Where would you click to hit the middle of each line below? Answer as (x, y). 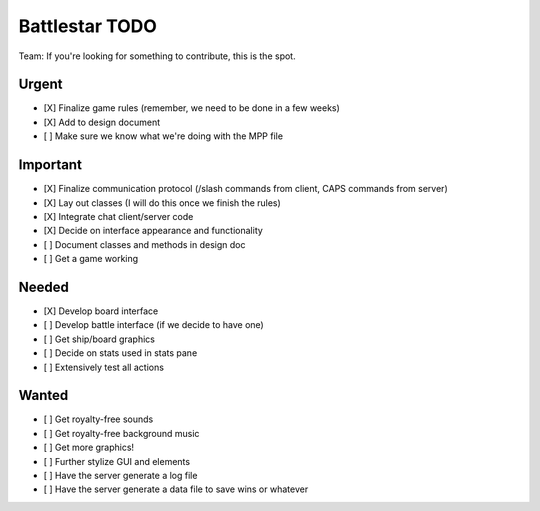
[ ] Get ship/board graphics (99, 339)
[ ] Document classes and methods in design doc (144, 244)
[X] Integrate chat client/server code (118, 216)
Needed (44, 286)
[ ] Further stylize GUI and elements (116, 461)
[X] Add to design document (102, 122)
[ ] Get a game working (91, 259)
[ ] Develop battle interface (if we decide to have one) (153, 325)
